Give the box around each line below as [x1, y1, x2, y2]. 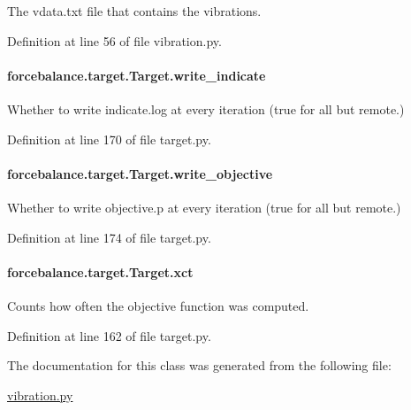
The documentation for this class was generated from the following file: [7, 356, 392, 375]
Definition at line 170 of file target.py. [7, 129, 211, 148]
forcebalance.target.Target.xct [7, 262, 194, 281]
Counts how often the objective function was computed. [7, 296, 309, 314]
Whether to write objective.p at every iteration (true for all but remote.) [7, 197, 401, 216]
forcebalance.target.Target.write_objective [7, 164, 273, 182]
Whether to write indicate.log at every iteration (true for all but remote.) [7, 99, 405, 118]
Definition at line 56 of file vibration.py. [7, 31, 222, 50]
